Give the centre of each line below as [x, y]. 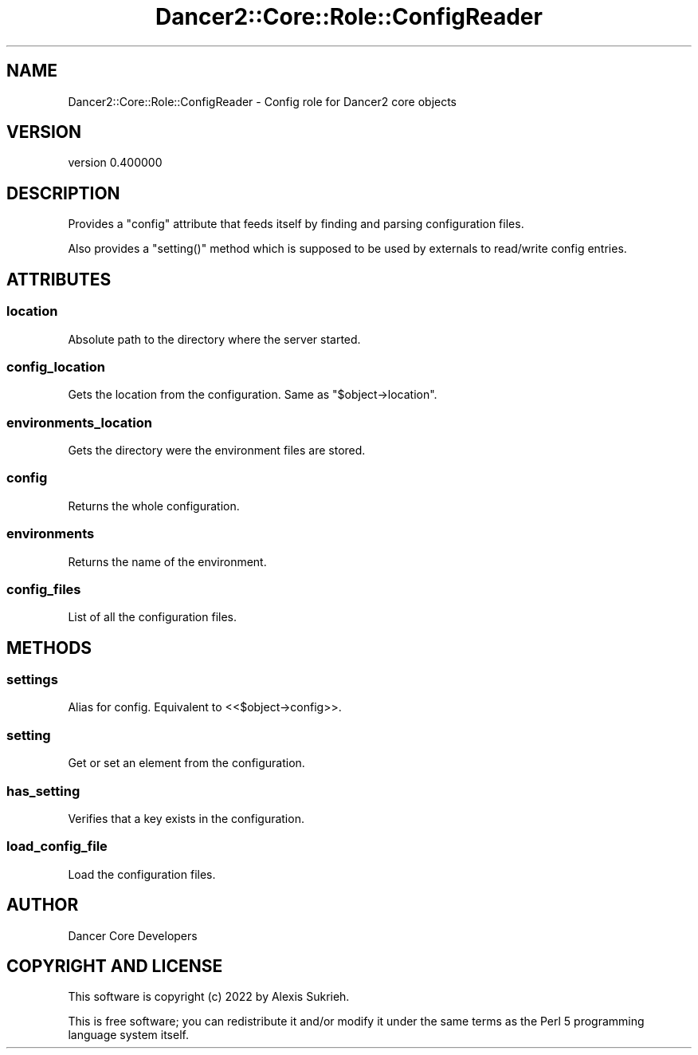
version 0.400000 [115, 163]
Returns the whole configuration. [154, 506]
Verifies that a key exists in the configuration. [186, 818]
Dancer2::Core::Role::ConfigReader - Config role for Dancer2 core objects [263, 101]
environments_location [79, 422]
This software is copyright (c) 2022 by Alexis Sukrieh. [209, 997]
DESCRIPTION [63, 193]
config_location [56, 366]
